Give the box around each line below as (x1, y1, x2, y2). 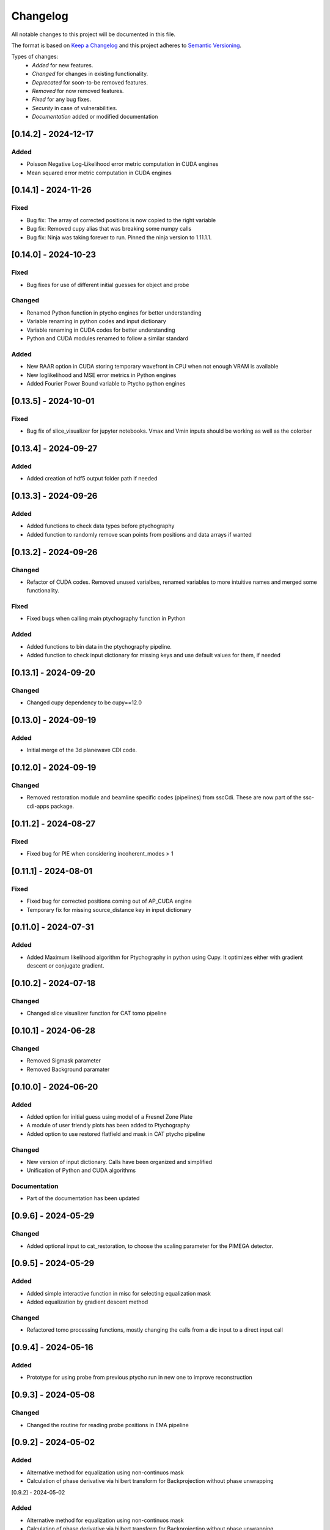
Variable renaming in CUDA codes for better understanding (26, 326, 175, 334)
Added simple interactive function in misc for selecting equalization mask (26, 1289, 211, 1297)
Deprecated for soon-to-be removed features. (32, 78, 148, 86)
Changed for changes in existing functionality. (32, 70, 148, 78)
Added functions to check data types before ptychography (26, 522, 175, 529)
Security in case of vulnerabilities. (32, 104, 117, 111)
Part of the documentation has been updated (26, 1195, 140, 1202)
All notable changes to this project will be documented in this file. (11, 31, 176, 38)
